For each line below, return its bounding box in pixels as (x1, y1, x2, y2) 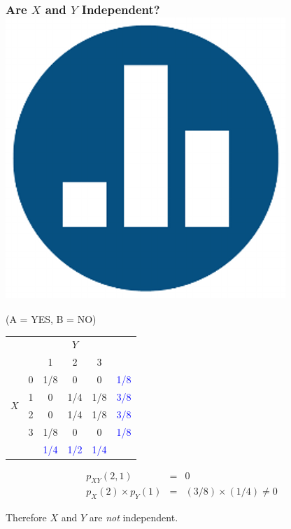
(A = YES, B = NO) (6, 312, 97, 327)
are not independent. (89, 510, 178, 525)
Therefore (6, 510, 47, 525)
